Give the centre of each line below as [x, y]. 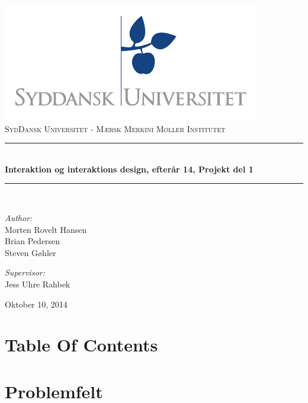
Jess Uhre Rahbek [38, 284]
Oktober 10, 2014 [36, 304]
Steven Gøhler [31, 252]
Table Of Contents [81, 345]
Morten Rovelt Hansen [46, 229]
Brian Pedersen [33, 241]
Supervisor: [25, 272]
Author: [19, 217]
